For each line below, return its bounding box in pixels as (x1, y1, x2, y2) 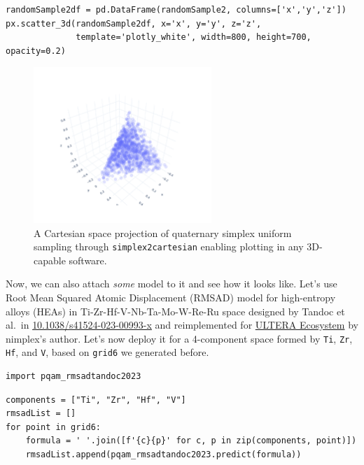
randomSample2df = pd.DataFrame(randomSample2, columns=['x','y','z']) (6, 5, 346, 15)
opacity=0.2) (6, 45, 66, 56)
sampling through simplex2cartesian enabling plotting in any (34, 239, 304, 254)
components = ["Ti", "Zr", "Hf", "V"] (6, 394, 186, 405)
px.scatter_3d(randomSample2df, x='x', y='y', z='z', (6, 18, 262, 29)
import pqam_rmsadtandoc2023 (6, 371, 141, 382)
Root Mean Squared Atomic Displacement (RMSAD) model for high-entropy (6, 289, 336, 304)
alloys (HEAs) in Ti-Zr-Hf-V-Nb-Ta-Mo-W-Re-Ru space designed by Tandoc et (6, 303, 345, 318)
